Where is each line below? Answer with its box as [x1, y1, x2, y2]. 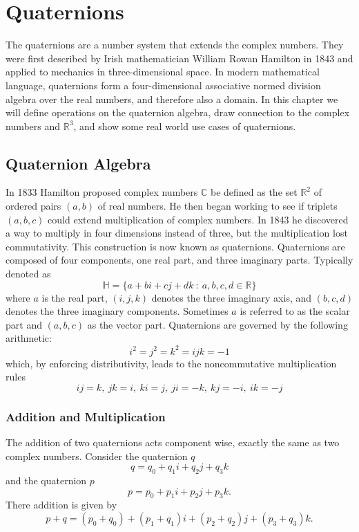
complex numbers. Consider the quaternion [6, 448, 188, 463]
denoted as [6, 266, 51, 281]
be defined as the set [210, 185, 298, 199]
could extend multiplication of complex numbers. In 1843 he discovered [48, 212, 349, 226]
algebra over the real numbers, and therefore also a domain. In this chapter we [6, 91, 338, 106]
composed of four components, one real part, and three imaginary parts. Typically [6, 253, 353, 267]
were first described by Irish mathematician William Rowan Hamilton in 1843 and [6, 51, 353, 65]
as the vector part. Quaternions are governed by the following [87, 317, 348, 331]
